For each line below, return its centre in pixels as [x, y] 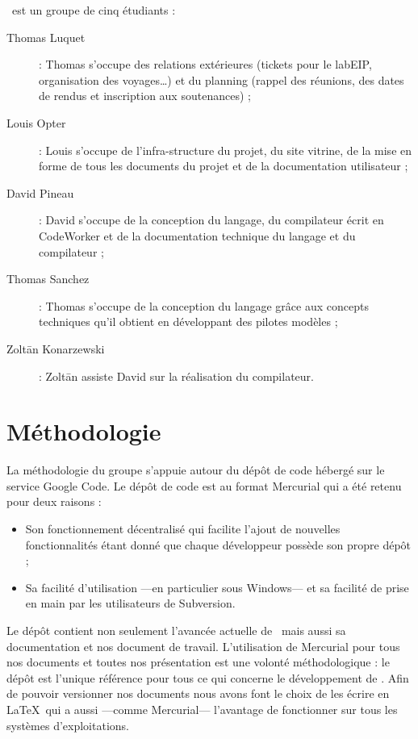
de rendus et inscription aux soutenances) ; [145, 96]
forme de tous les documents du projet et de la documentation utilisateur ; [224, 166]
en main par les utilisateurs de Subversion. [130, 603]
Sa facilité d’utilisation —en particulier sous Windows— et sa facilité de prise [217, 587]
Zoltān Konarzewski [56, 348]
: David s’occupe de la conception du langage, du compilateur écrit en [211, 220]
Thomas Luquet [46, 37]
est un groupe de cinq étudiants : [94, 10]
